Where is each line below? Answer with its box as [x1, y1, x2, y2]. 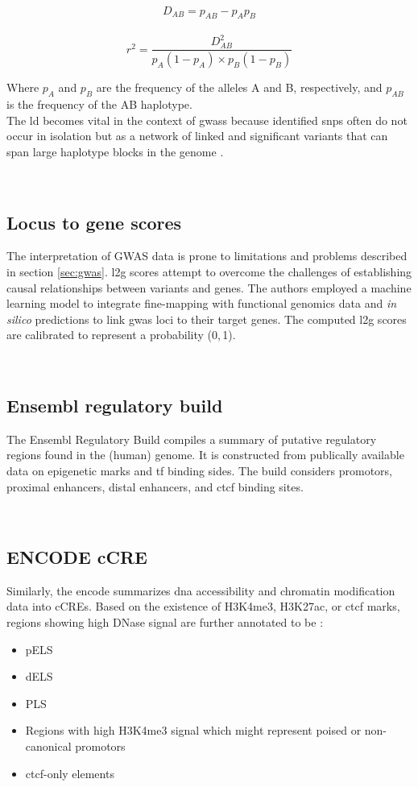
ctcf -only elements [25, 764, 114, 781]
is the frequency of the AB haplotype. [6, 96, 192, 113]
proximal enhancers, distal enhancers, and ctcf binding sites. [6, 478, 304, 495]
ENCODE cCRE [6, 545, 147, 570]
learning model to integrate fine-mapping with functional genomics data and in [6, 295, 397, 312]
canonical [25, 738, 72, 755]
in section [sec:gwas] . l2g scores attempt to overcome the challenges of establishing [6, 263, 412, 280]
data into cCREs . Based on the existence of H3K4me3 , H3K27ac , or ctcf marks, [6, 598, 400, 615]
